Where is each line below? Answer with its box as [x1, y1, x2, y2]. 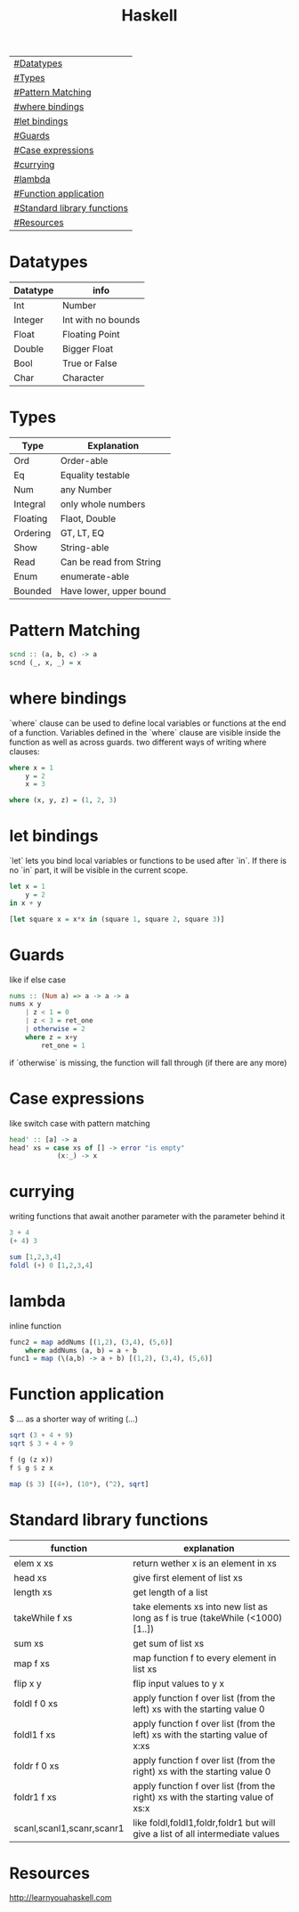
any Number [60, 484, 113, 496]
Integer [13, 313, 44, 326]
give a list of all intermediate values [133, 1827, 280, 1840]
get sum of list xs [133, 1637, 205, 1649]
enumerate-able [60, 571, 130, 583]
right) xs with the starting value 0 [133, 1765, 271, 1778]
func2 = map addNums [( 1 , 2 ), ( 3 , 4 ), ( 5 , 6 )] [9, 1338, 174, 1347]
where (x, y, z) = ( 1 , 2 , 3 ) [9, 796, 117, 805]
